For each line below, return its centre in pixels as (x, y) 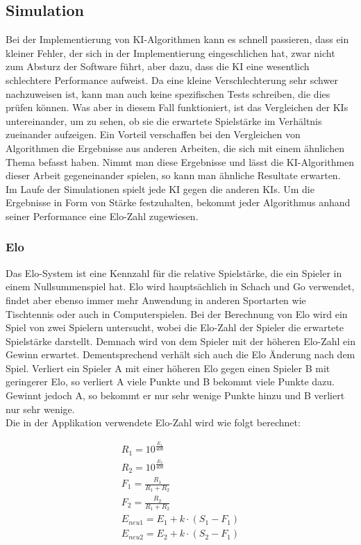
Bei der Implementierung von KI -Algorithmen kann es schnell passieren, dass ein (177, 39)
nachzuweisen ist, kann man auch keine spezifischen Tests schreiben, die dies (168, 93)
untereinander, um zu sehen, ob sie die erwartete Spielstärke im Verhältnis (164, 120)
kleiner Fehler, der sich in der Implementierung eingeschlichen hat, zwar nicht (170, 52)
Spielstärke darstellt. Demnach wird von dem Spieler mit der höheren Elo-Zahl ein (181, 341)
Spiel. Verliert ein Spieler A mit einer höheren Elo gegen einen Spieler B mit (168, 368)
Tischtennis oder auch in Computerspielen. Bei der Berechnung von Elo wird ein (177, 313)
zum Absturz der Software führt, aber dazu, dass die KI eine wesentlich (158, 66)
